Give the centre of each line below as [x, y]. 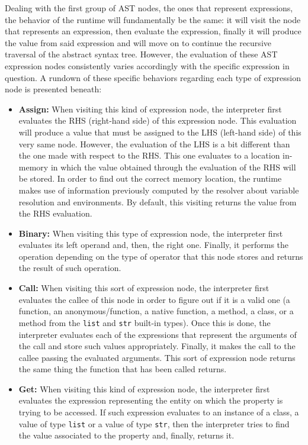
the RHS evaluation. [55, 213]
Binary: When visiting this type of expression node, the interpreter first [151, 233]
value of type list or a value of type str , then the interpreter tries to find [154, 423]
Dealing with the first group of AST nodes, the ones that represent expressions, [149, 8]
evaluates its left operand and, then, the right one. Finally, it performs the [154, 245]
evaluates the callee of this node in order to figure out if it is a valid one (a [154, 299]
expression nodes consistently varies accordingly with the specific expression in [147, 65]
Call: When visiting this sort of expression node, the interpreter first [144, 288]
